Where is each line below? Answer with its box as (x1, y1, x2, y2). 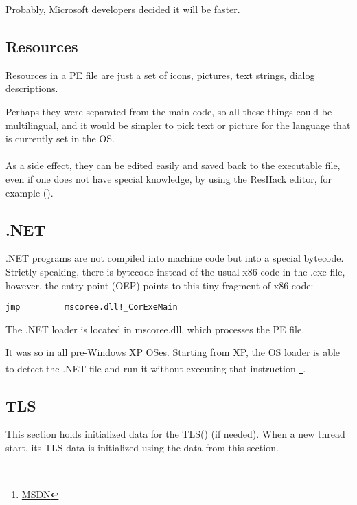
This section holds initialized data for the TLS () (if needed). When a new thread (5, 427, 345, 441)
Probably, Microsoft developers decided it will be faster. (5, 2, 240, 16)
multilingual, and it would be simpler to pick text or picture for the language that (5, 117, 351, 132)
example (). (5, 185, 54, 199)
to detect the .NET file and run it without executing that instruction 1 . (5, 359, 306, 375)
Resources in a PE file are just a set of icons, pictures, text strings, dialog (5, 67, 315, 82)
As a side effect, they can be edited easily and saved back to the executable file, (5, 158, 341, 172)
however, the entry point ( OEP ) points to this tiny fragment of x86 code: (5, 278, 314, 292)
